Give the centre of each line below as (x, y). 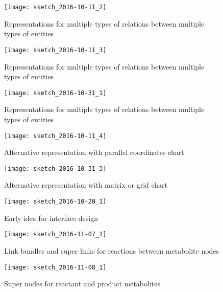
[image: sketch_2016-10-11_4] (55, 136)
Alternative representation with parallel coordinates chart (94, 152)
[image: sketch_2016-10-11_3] (55, 50)
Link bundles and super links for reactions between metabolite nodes (112, 250)
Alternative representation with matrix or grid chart (86, 185)
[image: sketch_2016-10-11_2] (55, 7)
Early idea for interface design (51, 218)
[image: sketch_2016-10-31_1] (55, 93)
